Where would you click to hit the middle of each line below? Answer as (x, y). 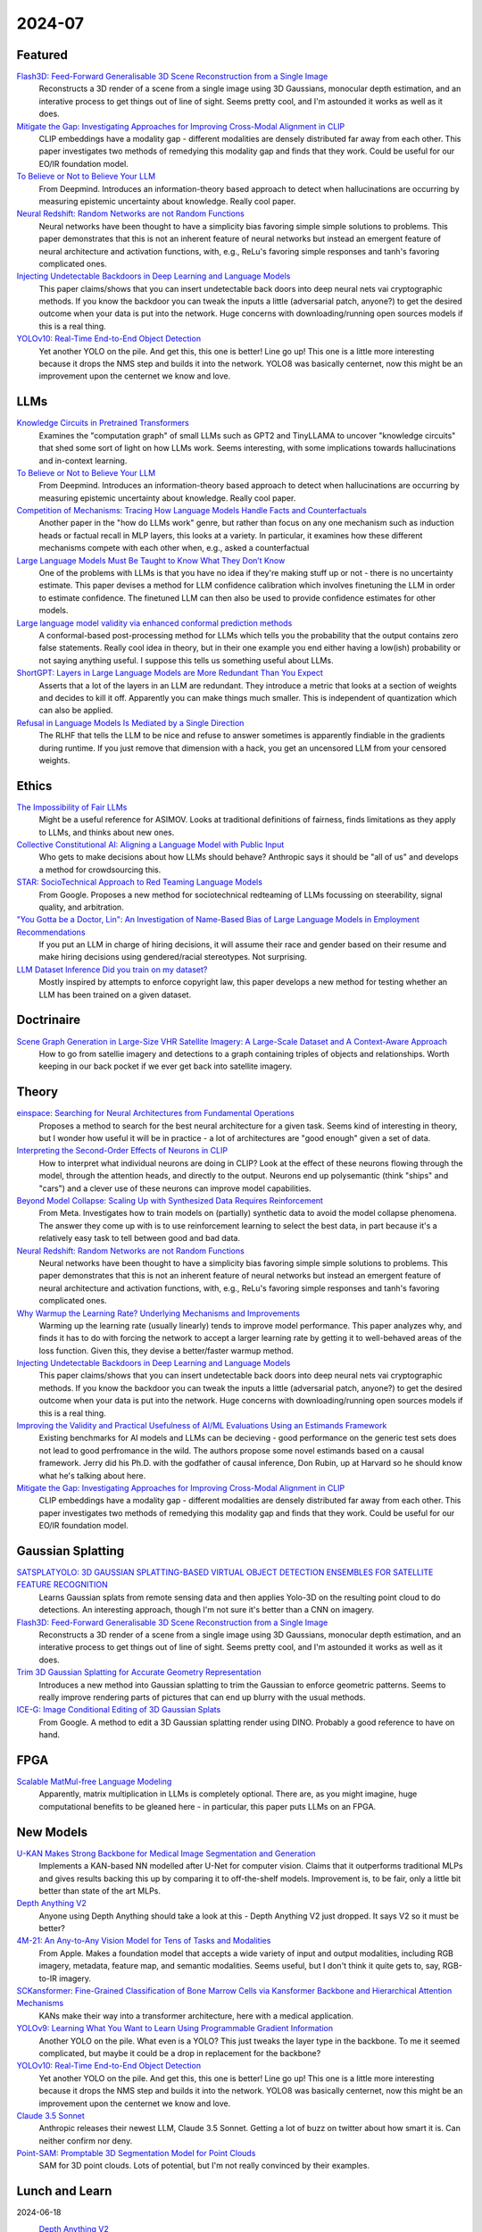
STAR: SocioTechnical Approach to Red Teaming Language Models (140, 882)
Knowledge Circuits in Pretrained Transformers (103, 423)
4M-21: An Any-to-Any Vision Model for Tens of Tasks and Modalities (144, 1941)
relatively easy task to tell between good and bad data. (140, 1238)
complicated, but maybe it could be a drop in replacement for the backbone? (180, 2053)
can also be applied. (76, 711)
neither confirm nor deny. (86, 2140)
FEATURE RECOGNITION (62, 1585)
